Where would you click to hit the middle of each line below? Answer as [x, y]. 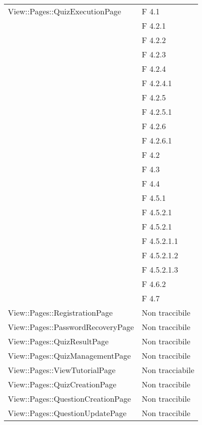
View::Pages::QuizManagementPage [69, 355]
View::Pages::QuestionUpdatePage [67, 413]
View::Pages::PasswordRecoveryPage [71, 327]
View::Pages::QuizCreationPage [62, 384]
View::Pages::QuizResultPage [58, 341]
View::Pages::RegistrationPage [61, 312]
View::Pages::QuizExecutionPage [65, 11]
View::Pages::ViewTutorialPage [62, 370]
